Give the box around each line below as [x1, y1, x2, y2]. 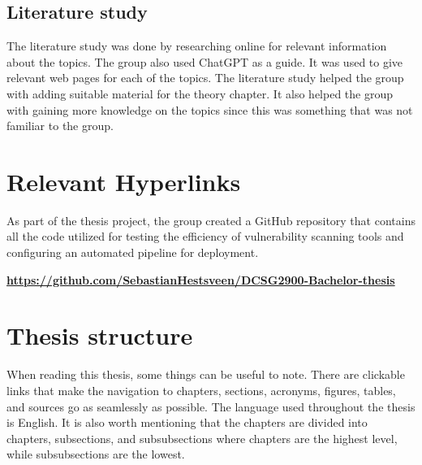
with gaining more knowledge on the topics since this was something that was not [6, 101, 413, 118]
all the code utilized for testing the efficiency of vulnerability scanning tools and [6, 228, 404, 245]
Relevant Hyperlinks [6, 164, 241, 198]
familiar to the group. [6, 117, 114, 134]
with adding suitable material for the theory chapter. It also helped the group [6, 85, 393, 102]
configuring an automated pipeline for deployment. [6, 244, 259, 261]
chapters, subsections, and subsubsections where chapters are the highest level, [6, 429, 398, 446]
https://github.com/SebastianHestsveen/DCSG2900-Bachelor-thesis [6, 271, 395, 288]
